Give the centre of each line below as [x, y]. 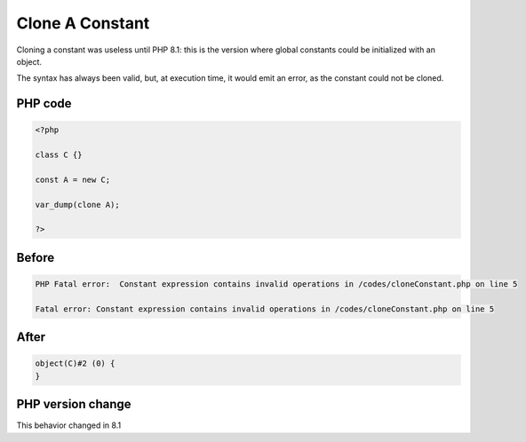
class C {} [59, 155]
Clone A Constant [83, 23]
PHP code [44, 103]
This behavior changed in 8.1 [69, 425]
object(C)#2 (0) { [75, 363]
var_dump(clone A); [77, 205]
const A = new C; [73, 179]
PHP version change [74, 404]
